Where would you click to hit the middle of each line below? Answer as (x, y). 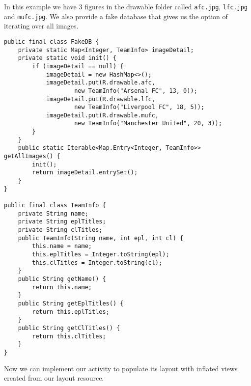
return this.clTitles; (69, 336)
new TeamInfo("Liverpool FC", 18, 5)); (139, 107)
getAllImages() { (32, 156)
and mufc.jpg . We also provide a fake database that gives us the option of (116, 16)
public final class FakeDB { (52, 41)
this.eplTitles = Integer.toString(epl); (101, 254)
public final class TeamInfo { (55, 206)
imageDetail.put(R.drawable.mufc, (102, 115)
